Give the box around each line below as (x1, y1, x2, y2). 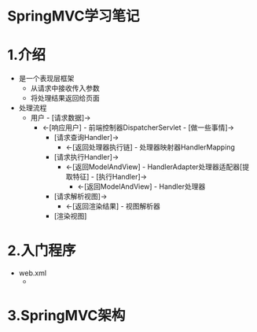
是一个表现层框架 (18, 74, 75, 83)
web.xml (18, 268, 47, 278)
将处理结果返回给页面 (30, 94, 100, 103)
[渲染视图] (53, 212, 87, 221)
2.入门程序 (7, 242, 76, 260)
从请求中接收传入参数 (30, 83, 100, 93)
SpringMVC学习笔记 (7, 7, 140, 25)
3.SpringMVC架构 (7, 307, 126, 325)
